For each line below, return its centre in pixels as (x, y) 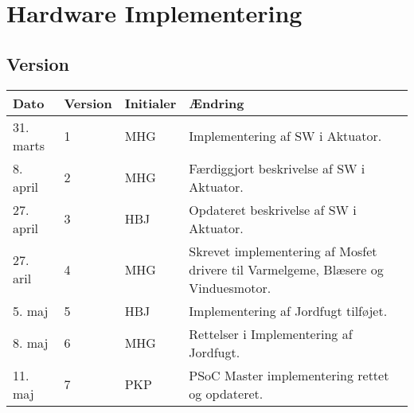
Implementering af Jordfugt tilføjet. (288, 310)
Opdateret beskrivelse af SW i (273, 209)
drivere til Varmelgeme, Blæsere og (286, 269)
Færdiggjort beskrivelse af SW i (277, 168)
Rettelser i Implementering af (271, 333)
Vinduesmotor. (230, 287)
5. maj (31, 310)
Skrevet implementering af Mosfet (283, 251)
